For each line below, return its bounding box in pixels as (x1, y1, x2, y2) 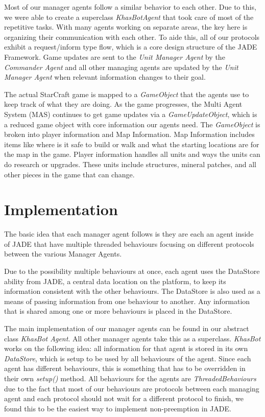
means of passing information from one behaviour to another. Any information (4, 295, 250, 306)
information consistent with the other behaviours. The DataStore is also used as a (4, 286, 260, 296)
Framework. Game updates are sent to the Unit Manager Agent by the (4, 51, 225, 62)
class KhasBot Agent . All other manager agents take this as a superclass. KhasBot (4, 333, 261, 343)
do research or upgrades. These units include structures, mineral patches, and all (4, 158, 256, 169)
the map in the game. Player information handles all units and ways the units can (4, 149, 260, 159)
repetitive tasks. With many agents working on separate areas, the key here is (4, 21, 248, 32)
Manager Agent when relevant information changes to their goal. (4, 72, 206, 82)
